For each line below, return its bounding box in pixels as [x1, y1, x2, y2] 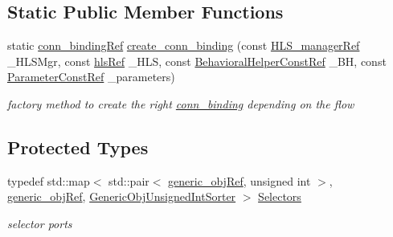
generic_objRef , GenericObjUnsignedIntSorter [7, 188, 236, 205]
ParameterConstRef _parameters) [7, 68, 175, 85]
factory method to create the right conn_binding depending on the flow [7, 95, 354, 112]
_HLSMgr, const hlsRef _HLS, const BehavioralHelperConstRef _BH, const [7, 52, 387, 69]
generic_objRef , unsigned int [168, 172, 311, 189]
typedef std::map [7, 172, 90, 189]
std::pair [108, 172, 149, 189]
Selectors [258, 188, 301, 205]
